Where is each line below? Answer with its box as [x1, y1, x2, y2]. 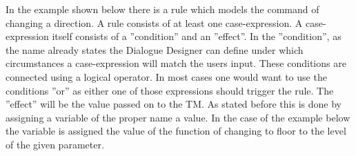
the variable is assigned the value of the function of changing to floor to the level [6, 124, 346, 138]
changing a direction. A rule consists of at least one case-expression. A [6, 15, 303, 30]
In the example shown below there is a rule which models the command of [6, 2, 319, 16]
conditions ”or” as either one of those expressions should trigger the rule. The [6, 83, 334, 97]
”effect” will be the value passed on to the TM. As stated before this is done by [6, 97, 342, 111]
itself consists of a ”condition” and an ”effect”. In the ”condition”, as [52, 29, 342, 43]
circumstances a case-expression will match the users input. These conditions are [6, 56, 346, 70]
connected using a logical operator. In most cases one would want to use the [6, 69, 327, 84]
